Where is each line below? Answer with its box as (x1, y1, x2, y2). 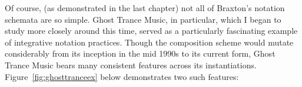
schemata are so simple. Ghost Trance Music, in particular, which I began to (5, 13, 281, 25)
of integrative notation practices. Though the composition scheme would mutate (5, 36, 294, 48)
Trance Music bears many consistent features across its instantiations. (5, 58, 257, 71)
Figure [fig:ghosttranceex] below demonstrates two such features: (5, 70, 239, 82)
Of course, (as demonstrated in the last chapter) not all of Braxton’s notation (5, 2, 285, 13)
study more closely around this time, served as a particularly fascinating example (5, 25, 298, 37)
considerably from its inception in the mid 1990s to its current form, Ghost (5, 47, 276, 60)
